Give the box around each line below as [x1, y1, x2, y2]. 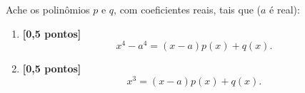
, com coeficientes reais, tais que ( [114, 2, 261, 16]
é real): [269, 2, 300, 16]
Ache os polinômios [6, 2, 90, 16]
